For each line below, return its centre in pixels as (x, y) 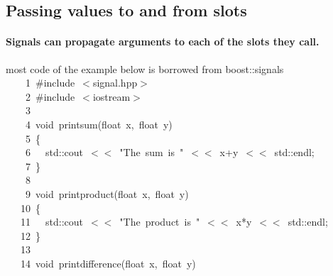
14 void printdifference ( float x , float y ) (108, 263)
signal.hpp (115, 83)
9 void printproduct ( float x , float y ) (107, 193)
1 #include (50, 83)
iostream (111, 96)
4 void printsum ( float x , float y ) (99, 124)
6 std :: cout (54, 152)
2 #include (50, 96)
